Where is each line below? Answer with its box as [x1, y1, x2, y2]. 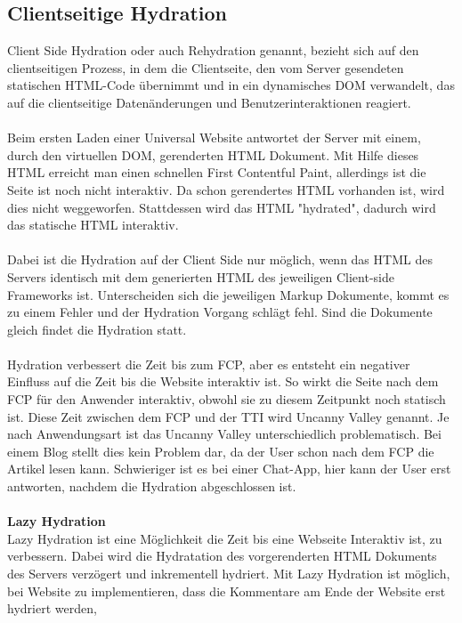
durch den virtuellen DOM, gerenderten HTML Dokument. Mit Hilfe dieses [7, 145, 419, 164]
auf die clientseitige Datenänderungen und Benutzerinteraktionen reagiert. [7, 93, 411, 111]
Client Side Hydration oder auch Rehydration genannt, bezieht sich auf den [7, 41, 419, 60]
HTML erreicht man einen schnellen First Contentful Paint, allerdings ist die [7, 163, 426, 182]
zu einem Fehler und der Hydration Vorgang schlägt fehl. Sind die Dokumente [7, 303, 433, 321]
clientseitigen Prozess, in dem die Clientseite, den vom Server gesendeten [7, 58, 404, 77]
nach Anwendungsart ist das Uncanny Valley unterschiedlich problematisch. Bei [7, 425, 442, 443]
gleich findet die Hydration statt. [7, 320, 187, 338]
